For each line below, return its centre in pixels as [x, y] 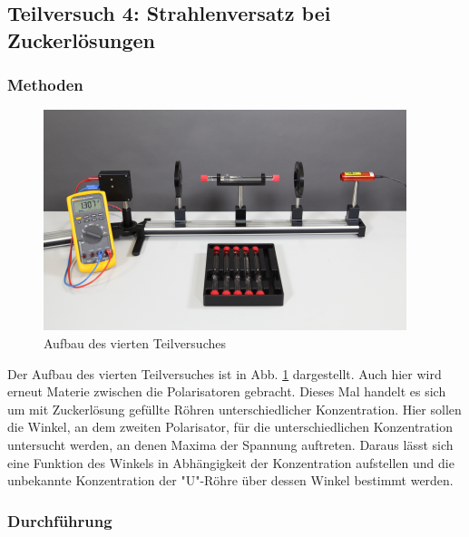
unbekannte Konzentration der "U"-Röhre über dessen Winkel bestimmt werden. [230, 480]
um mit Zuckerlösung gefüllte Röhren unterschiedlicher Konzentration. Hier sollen [234, 409]
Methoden [45, 85]
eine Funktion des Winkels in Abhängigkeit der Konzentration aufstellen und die [231, 462]
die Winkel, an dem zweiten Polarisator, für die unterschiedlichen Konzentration [230, 427]
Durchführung [60, 520]
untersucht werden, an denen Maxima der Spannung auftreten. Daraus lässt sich [230, 444]
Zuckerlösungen [82, 39]
